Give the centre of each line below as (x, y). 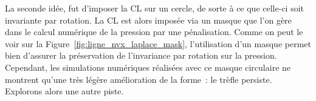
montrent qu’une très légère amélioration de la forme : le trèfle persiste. (139, 79)
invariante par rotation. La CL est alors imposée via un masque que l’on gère (148, 20)
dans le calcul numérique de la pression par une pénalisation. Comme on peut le (154, 32)
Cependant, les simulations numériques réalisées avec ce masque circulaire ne (148, 67)
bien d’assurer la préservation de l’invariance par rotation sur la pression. (141, 55)
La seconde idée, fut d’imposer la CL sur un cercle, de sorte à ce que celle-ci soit (155, 8)
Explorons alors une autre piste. (64, 91)
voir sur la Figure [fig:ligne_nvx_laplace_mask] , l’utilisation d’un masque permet (158, 43)
